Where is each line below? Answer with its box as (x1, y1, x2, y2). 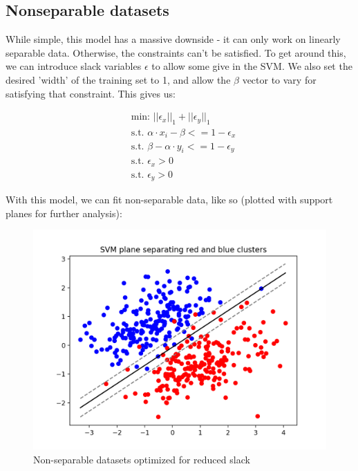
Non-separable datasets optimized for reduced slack (33, 452, 250, 467)
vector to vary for (242, 72, 317, 86)
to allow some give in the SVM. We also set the (151, 59, 352, 73)
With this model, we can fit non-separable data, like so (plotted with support (6, 192, 333, 207)
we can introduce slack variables (6, 59, 142, 73)
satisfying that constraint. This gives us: (6, 86, 176, 100)
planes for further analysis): (6, 205, 122, 220)
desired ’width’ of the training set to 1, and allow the (6, 72, 231, 86)
